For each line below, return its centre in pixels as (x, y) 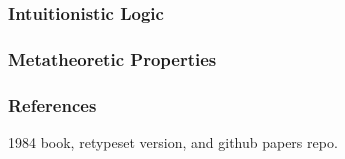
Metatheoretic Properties (112, 58)
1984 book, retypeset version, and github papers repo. (173, 141)
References (52, 104)
